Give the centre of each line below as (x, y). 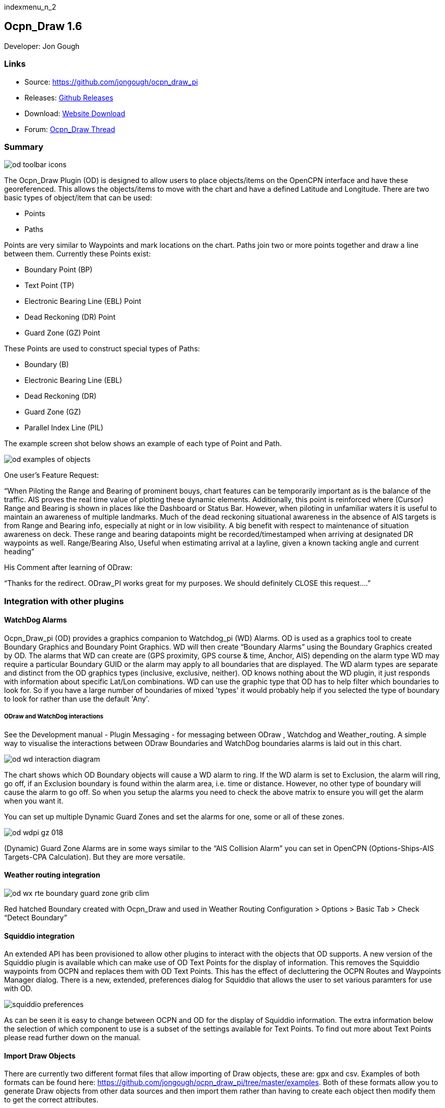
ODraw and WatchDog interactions (54, 717)
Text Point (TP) (49, 286)
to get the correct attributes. (51, 1100)
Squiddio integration (39, 936)
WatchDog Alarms (36, 620)
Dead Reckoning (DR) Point (70, 317)
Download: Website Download (75, 113)
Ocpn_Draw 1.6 (43, 27)
